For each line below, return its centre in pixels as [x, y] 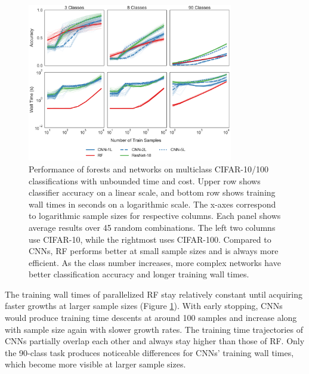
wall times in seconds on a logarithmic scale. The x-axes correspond [152, 204]
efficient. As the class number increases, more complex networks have [155, 262]
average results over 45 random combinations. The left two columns [152, 227]
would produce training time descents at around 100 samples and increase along [151, 318]
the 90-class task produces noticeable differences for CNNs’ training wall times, [149, 352]
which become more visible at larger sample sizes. [95, 364]
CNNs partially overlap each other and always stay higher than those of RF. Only [155, 341]
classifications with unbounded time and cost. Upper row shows [145, 180]
